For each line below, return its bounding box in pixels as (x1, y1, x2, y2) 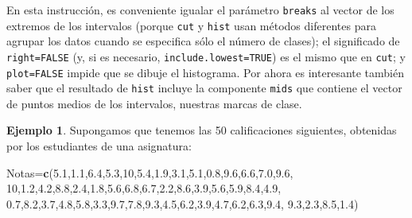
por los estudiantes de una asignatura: (6, 138, 192, 154)
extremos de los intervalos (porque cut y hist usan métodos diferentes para (6, 17, 376, 33)
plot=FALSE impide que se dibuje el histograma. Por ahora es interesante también (6, 64, 405, 80)
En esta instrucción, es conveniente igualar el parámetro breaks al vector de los (6, 2, 395, 18)
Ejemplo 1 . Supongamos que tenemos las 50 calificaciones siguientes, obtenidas (6, 122, 397, 138)
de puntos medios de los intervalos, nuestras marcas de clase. (6, 95, 302, 111)
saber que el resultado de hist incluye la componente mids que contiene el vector (6, 80, 402, 96)
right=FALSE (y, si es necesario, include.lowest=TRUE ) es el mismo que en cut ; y (6, 48, 406, 64)
